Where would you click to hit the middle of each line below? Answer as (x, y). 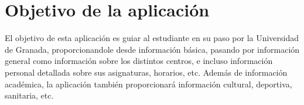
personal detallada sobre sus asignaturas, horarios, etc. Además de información (146, 72)
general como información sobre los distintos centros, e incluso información (139, 61)
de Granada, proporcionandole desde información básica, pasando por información (152, 49)
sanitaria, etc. (29, 95)
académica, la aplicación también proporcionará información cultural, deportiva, (148, 84)
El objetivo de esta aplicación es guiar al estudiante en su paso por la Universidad (152, 38)
